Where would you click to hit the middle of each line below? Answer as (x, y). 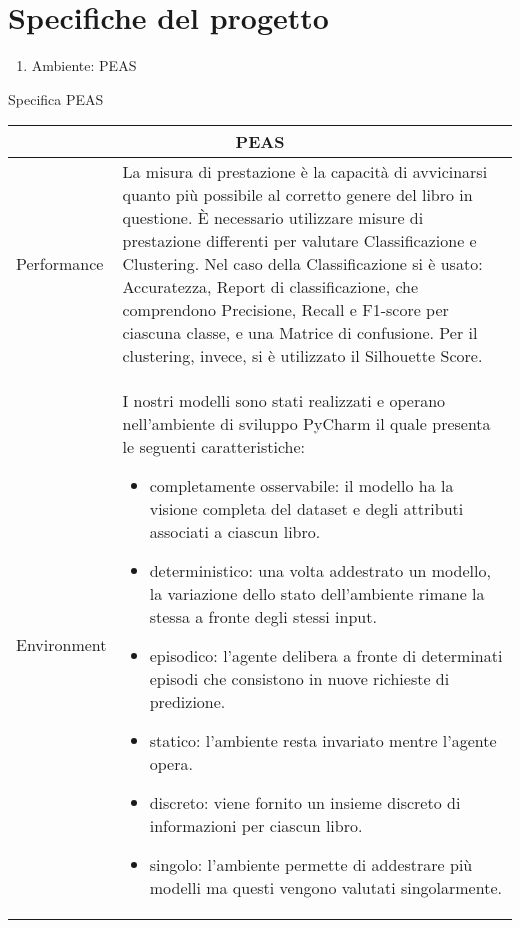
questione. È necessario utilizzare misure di (273, 218)
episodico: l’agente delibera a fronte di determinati (326, 656)
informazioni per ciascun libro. (256, 826)
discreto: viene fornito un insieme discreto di (305, 803)
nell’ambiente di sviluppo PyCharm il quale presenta (306, 424)
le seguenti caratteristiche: (213, 447)
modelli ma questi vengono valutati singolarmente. (325, 888)
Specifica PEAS (56, 98)
